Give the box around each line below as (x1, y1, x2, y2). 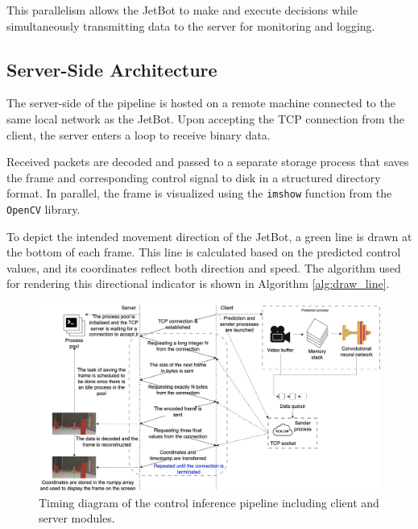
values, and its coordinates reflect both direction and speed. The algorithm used (6, 259, 401, 276)
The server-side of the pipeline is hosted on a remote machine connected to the (6, 94, 395, 111)
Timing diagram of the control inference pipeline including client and (39, 494, 379, 510)
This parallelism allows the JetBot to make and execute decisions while (6, 2, 358, 18)
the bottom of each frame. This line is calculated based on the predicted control (6, 244, 401, 260)
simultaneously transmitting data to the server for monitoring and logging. (6, 17, 375, 34)
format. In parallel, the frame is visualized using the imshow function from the (6, 185, 392, 202)
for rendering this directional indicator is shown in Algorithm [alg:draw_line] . (6, 275, 390, 292)
